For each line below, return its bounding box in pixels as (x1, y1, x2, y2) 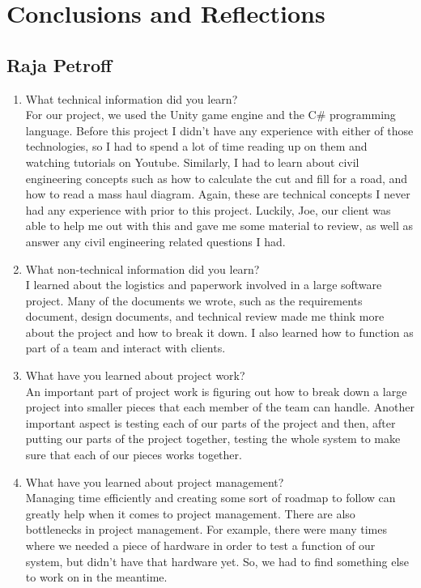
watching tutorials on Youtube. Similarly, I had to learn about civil (25, 153, 359, 170)
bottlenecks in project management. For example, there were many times (25, 521, 387, 538)
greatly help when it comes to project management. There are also (25, 505, 355, 522)
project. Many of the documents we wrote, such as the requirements (25, 292, 363, 309)
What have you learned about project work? (25, 367, 245, 384)
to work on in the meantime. (25, 569, 168, 586)
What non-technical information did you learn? (25, 260, 260, 277)
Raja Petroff (6, 52, 113, 77)
